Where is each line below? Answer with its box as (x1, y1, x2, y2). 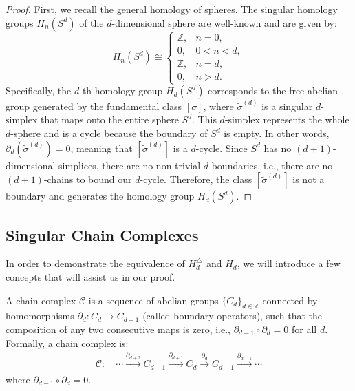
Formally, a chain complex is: (6, 335, 129, 350)
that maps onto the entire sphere (41, 112, 179, 127)
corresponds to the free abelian (208, 83, 338, 98)
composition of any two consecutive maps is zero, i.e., (6, 322, 230, 337)
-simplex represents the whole (224, 112, 349, 127)
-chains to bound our (43, 172, 132, 187)
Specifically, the (6, 83, 72, 98)
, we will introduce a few (237, 256, 341, 271)
